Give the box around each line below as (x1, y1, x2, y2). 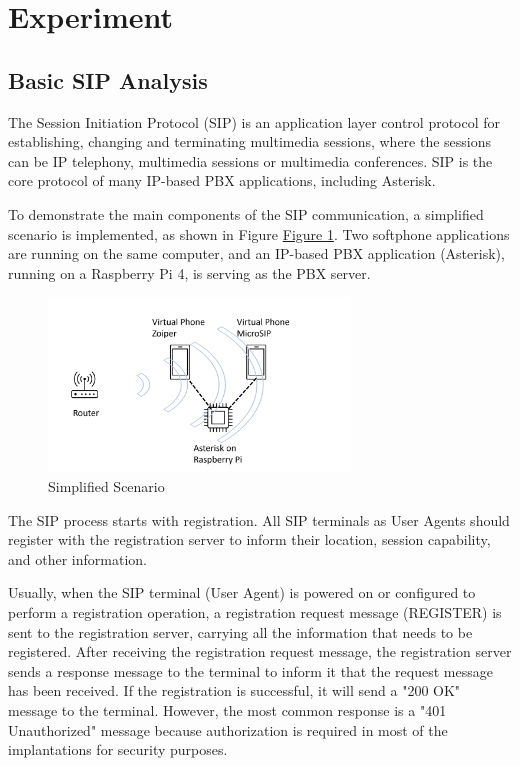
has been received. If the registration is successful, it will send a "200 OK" (8, 680, 461, 701)
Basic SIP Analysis (8, 64, 208, 95)
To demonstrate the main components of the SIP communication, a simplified (8, 203, 484, 224)
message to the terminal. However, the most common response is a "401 (8, 699, 447, 720)
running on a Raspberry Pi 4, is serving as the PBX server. (8, 262, 371, 283)
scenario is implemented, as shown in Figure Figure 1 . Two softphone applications (8, 223, 510, 244)
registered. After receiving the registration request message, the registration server (8, 641, 512, 662)
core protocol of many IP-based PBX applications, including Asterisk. (8, 170, 436, 191)
